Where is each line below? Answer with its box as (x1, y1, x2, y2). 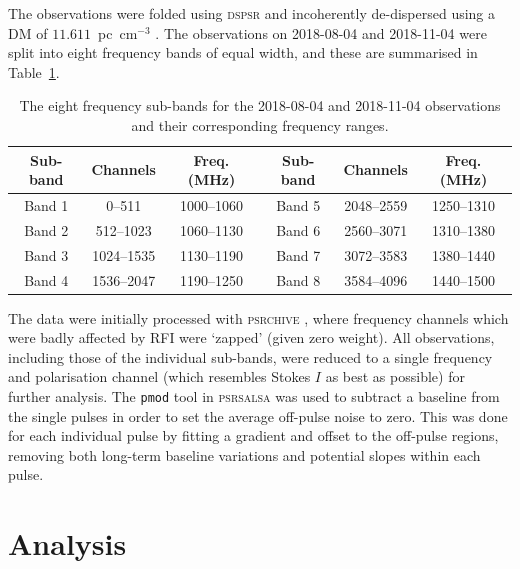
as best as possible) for (325, 366, 465, 387)
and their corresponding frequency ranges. (131, 114, 389, 135)
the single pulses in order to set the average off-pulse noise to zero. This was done (8, 405, 508, 426)
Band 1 (24, 195, 69, 215)
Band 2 (24, 219, 69, 240)
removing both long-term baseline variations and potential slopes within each (8, 444, 481, 465)
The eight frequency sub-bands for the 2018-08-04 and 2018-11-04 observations (19, 95, 501, 116)
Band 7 (276, 244, 321, 265)
